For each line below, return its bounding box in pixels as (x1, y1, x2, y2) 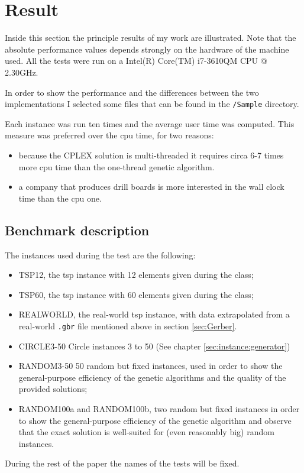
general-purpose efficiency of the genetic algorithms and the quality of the (18, 371, 286, 383)
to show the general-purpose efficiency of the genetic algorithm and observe (18, 414, 292, 426)
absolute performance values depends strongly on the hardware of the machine (5, 43, 289, 55)
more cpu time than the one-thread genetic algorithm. (18, 160, 215, 173)
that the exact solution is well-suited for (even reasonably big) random (18, 426, 274, 438)
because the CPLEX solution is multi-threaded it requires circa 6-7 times (18, 148, 284, 161)
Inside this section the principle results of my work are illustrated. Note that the (5, 31, 296, 44)
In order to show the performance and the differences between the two (5, 86, 259, 98)
